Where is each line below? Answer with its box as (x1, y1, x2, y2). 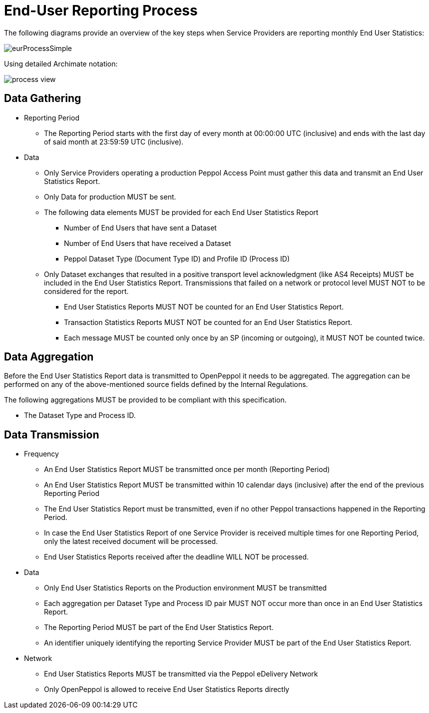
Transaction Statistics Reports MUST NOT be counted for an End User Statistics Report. (64, 317, 353, 326)
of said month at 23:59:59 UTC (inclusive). (44, 137, 184, 146)
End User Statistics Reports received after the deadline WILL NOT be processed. (44, 552, 309, 561)
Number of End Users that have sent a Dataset (64, 223, 217, 232)
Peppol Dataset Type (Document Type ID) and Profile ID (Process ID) (64, 254, 290, 263)
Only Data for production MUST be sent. (44, 192, 176, 201)
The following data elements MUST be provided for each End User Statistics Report (44, 207, 319, 216)
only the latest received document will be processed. (44, 537, 218, 546)
